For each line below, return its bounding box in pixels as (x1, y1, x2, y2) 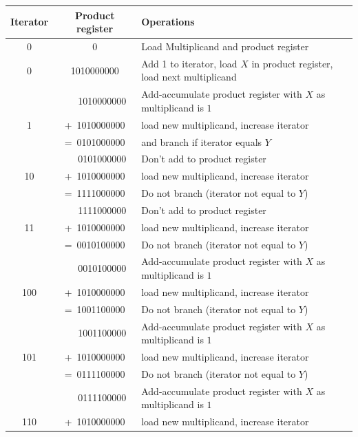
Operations (141, 14, 195, 29)
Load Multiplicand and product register (141, 39, 309, 53)
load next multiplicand (141, 70, 237, 84)
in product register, (251, 56, 333, 70)
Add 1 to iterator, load (141, 56, 238, 70)
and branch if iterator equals (141, 134, 262, 149)
